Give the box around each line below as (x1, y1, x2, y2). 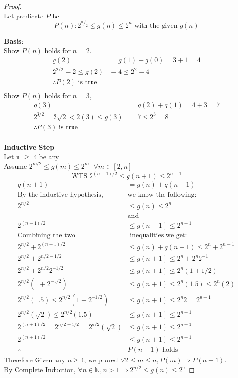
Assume (4, 161, 27, 171)
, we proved (84, 355, 118, 365)
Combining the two (18, 232, 75, 239)
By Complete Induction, (4, 364, 76, 375)
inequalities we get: (130, 232, 187, 239)
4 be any (33, 151, 59, 162)
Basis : (4, 36, 24, 46)
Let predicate (4, 10, 44, 20)
